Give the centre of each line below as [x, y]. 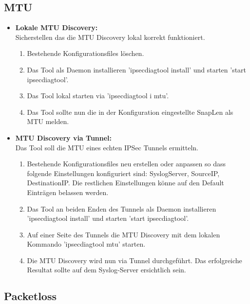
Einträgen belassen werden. [68, 192]
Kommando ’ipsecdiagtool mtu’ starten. [86, 244]
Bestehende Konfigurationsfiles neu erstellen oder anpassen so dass [126, 164]
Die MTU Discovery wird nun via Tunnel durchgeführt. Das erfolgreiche [135, 260]
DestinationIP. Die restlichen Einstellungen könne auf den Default [125, 183]
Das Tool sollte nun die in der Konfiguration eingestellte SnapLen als [130, 112]
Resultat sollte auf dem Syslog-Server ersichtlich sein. [106, 270]
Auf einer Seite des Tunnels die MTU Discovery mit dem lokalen [124, 234]
